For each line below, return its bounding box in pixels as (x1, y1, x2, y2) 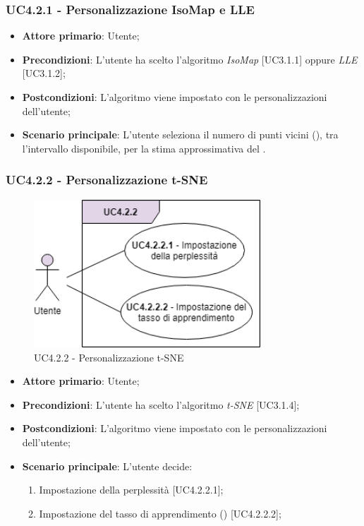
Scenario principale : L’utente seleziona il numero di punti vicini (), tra (22, 127, 339, 142)
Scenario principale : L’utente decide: (22, 458, 193, 473)
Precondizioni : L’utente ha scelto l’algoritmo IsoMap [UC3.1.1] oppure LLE (22, 52, 358, 66)
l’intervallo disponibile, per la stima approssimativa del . (22, 141, 266, 155)
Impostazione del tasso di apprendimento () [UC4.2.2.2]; (39, 506, 281, 520)
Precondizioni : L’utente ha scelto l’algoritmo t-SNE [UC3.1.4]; (22, 397, 300, 412)
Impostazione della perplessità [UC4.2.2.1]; (39, 482, 224, 497)
